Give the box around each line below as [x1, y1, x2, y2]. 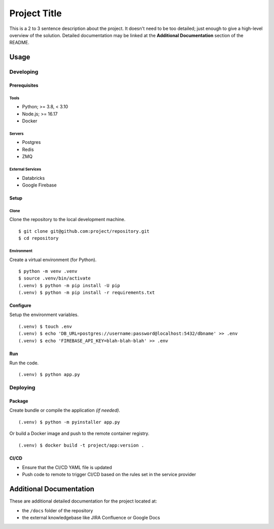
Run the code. [9, 360, 39, 366]
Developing [9, 69, 39, 76]
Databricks [22, 175, 45, 181]
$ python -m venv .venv [18, 268, 78, 274]
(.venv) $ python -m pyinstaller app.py [18, 419, 120, 425]
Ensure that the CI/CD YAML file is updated [22, 464, 112, 470]
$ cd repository [18, 235, 59, 241]
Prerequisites [9, 82, 39, 88]
